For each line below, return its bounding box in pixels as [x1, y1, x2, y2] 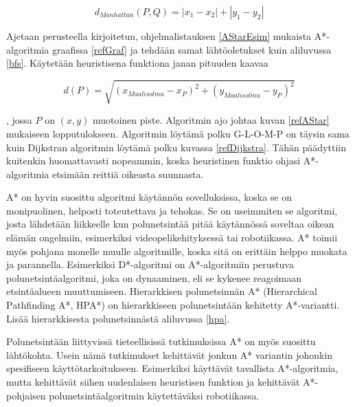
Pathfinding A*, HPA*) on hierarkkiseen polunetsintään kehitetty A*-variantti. [6, 298, 340, 312]
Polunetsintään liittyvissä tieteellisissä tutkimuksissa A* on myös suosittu [6, 334, 316, 349]
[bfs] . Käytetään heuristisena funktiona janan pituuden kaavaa [6, 56, 268, 70]
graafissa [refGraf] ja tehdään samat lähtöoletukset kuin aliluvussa [51, 42, 332, 56]
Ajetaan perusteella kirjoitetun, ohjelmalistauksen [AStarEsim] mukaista [6, 29, 312, 43]
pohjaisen [6, 388, 46, 402]
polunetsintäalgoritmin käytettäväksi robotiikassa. [49, 388, 260, 402]
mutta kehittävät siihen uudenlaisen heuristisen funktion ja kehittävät [6, 375, 300, 389]
